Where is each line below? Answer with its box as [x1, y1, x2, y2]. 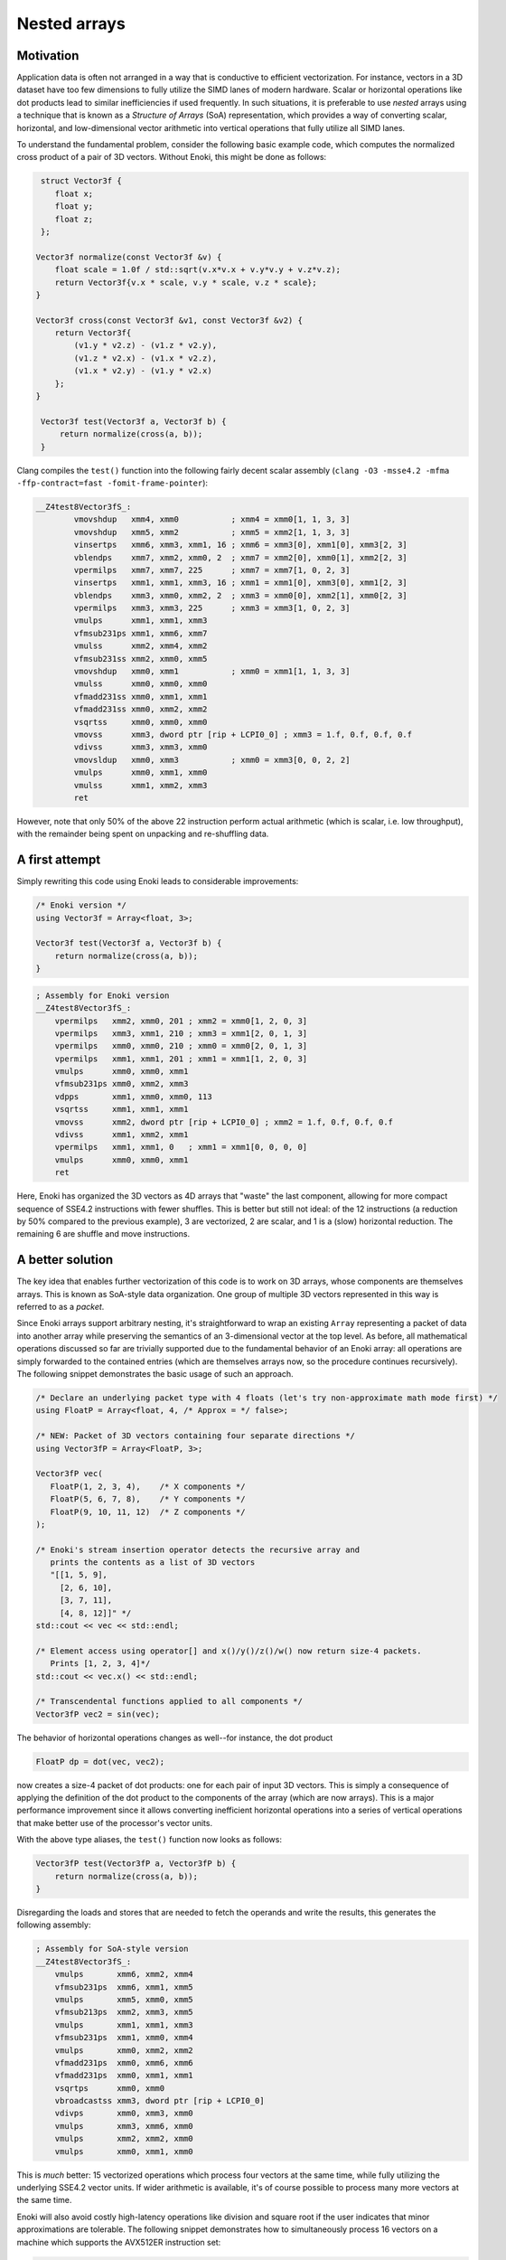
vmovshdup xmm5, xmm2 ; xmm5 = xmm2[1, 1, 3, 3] [73, 527, 351, 537]
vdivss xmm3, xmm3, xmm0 [73, 742, 208, 752]
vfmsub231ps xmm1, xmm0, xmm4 [54, 2032, 193, 2043]
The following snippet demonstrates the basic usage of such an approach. [16, 1369, 294, 1379]
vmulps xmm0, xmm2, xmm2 [54, 2045, 193, 2056]
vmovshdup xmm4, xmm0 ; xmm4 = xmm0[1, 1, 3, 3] [73, 514, 351, 524]
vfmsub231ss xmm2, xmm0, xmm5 [73, 654, 208, 664]
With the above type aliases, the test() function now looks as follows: [16, 1834, 282, 1845]
